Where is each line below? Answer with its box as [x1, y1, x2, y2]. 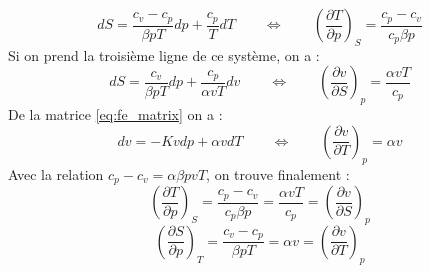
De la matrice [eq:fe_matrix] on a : [8, 104, 223, 125]
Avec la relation [8, 163, 104, 184]
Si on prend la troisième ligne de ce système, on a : [8, 44, 320, 65]
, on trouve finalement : [206, 163, 350, 184]
